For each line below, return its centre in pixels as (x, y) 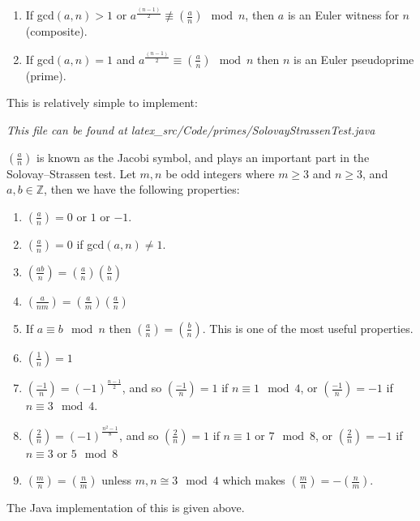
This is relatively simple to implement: (102, 102)
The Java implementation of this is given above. (126, 508)
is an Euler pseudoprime (354, 59)
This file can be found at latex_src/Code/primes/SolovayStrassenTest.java (191, 129)
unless (116, 480)
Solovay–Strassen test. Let (71, 173)
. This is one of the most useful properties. (308, 328)
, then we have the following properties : (142, 189)
